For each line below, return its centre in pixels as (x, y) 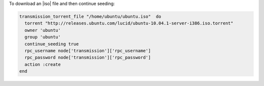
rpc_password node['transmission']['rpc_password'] (88, 58)
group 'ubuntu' (43, 37)
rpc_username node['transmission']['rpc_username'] (88, 51)
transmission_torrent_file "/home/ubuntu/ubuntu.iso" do (90, 16)
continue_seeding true (52, 44)
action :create (43, 64)
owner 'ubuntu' (43, 30)
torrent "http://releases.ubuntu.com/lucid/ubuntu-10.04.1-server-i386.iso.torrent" (129, 23)
